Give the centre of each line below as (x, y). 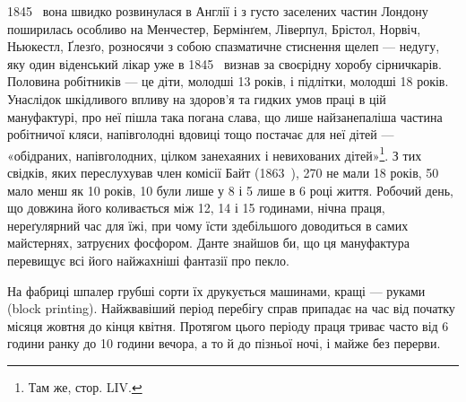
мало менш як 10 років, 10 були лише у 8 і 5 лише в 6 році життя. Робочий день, (230, 190)
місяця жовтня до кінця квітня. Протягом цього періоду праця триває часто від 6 (228, 325)
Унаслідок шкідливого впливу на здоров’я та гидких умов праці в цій (197, 98)
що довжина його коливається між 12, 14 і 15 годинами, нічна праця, (196, 208)
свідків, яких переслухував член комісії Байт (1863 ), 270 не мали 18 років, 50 (223, 172)
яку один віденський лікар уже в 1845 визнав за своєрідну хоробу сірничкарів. (224, 63)
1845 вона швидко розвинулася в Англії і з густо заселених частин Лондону (218, 11)
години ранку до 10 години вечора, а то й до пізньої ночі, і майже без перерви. (224, 343)
